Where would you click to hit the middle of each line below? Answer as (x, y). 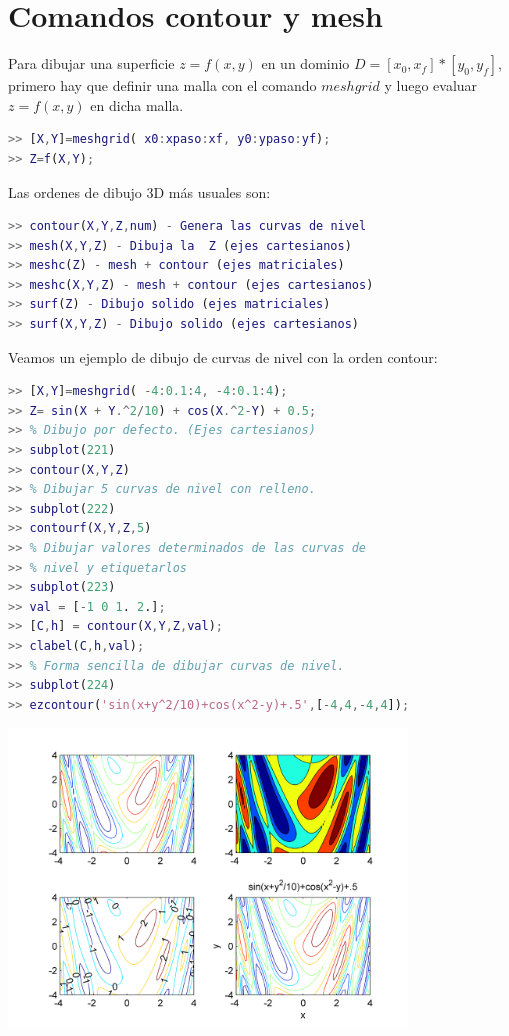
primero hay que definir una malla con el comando (162, 85)
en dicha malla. (137, 104)
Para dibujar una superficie (91, 63)
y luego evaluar (431, 85)
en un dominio (305, 63)
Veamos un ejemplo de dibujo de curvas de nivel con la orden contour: (223, 356)
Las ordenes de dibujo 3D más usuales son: (139, 191)
